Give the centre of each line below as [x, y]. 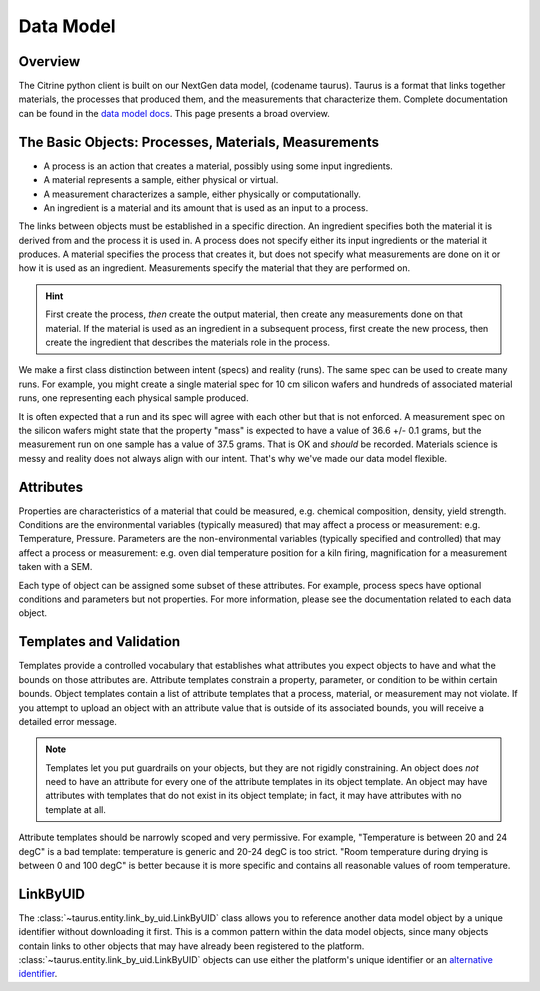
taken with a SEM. [55, 567]
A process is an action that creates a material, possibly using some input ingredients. [218, 166]
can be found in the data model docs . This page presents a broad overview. [174, 113]
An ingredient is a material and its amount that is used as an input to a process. [206, 207]
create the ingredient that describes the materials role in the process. [187, 342]
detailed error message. [67, 721]
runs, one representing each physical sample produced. [133, 398]
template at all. [76, 809]
